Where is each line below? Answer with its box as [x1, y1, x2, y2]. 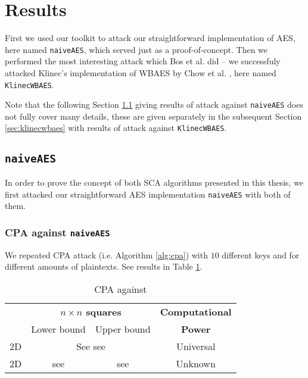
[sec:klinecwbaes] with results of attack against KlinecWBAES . [5, 121, 227, 134]
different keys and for [222, 248, 300, 261]
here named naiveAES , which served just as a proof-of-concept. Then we [5, 43, 268, 55]
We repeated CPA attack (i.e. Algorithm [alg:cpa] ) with [5, 248, 208, 261]
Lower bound [31, 321, 86, 336]
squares [86, 304, 122, 318]
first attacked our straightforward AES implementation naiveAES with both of [5, 188, 291, 200]
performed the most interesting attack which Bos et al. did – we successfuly [5, 55, 281, 67]
